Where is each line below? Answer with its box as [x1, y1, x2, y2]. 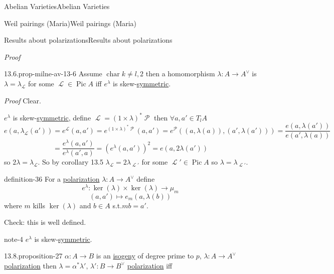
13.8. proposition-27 [4, 250, 63, 261]
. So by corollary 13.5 [38, 157, 103, 167]
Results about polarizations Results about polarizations [4, 35, 173, 45]
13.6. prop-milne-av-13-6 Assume [4, 68, 102, 79]
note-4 [4, 233, 24, 244]
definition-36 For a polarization [4, 174, 100, 184]
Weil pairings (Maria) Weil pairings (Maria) [4, 18, 137, 28]
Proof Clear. [4, 95, 41, 105]
